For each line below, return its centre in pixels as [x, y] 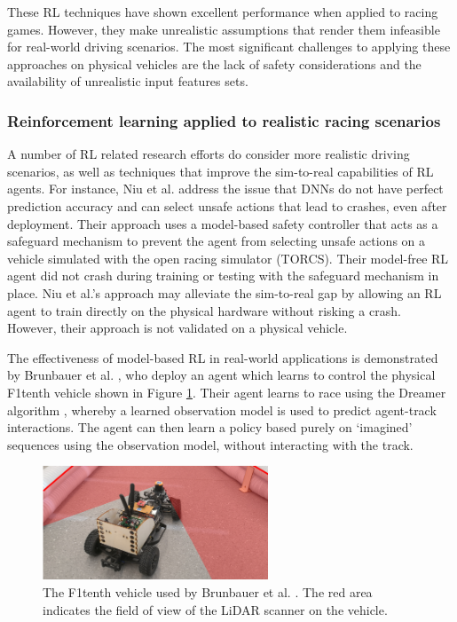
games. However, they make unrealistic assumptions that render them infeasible [224, 29]
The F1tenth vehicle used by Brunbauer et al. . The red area [208, 591]
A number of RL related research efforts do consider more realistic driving [209, 154]
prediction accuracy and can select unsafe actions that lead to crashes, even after [227, 205]
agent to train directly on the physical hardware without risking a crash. [204, 310]
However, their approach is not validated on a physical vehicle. [177, 328]
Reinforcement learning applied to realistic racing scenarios [224, 120]
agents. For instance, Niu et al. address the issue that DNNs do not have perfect [225, 189]
